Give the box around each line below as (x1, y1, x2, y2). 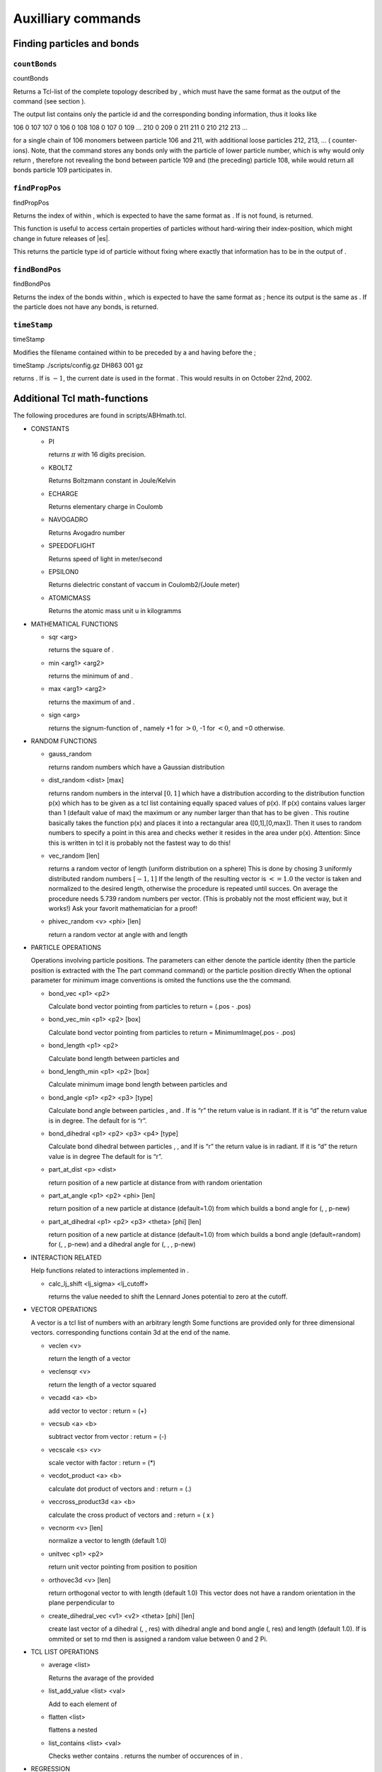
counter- (332, 136, 358, 145)
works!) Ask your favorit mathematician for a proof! (48, 904, 197, 912)
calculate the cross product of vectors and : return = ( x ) (48, 1510, 214, 1519)
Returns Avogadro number (48, 528, 125, 537)
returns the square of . (48, 646, 114, 654)
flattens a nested (48, 1726, 98, 1734)
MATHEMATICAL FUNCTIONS (30, 619, 118, 628)
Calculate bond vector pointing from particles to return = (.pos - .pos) (48, 1002, 251, 1011)
